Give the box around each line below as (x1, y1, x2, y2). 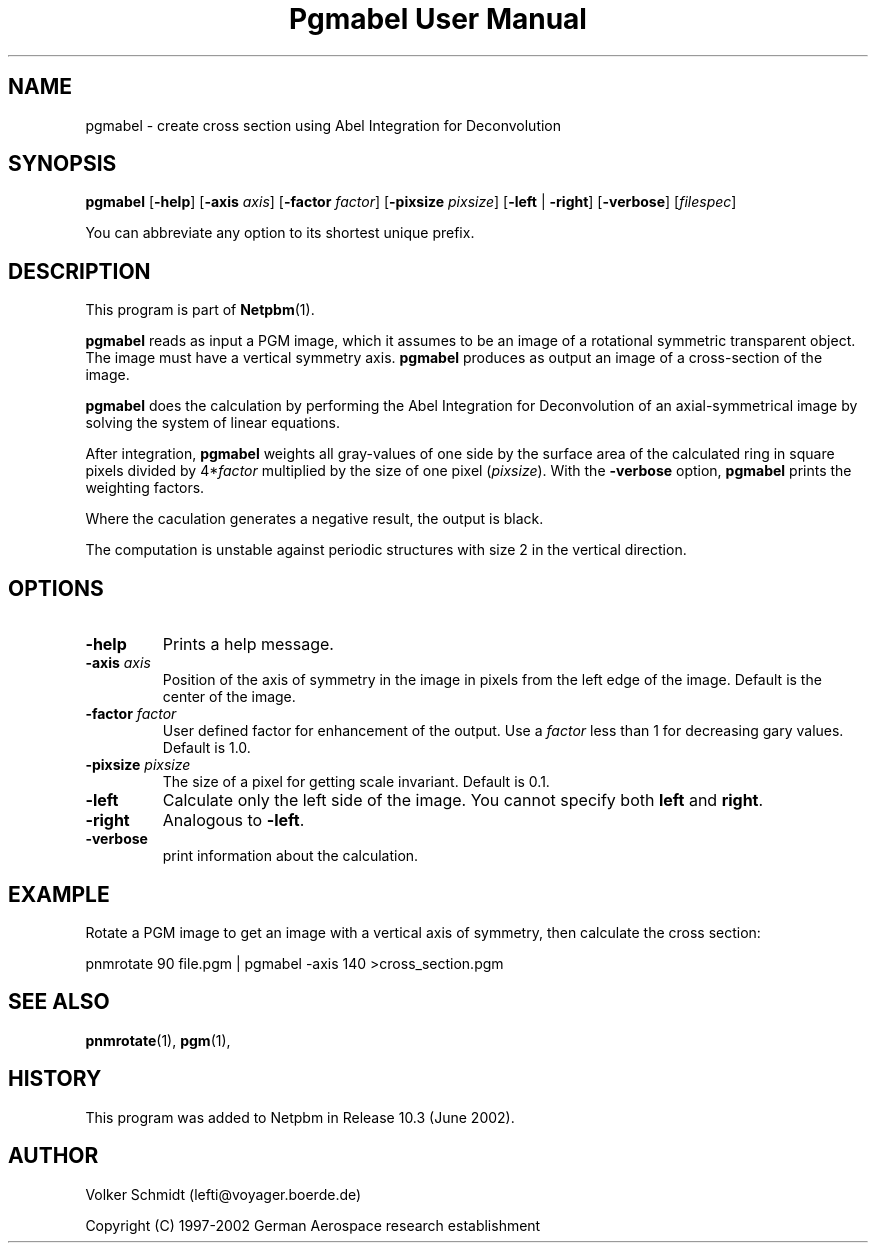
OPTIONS (8, 575, 104, 601)
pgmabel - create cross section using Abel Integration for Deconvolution (85, 116, 562, 134)
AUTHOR (8, 1143, 99, 1169)
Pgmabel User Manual (289, 2, 587, 36)
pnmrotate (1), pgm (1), (85, 1031, 231, 1049)
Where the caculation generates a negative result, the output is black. (85, 510, 544, 528)
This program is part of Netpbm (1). (85, 301, 315, 319)
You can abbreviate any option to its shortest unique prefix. (85, 224, 475, 242)
